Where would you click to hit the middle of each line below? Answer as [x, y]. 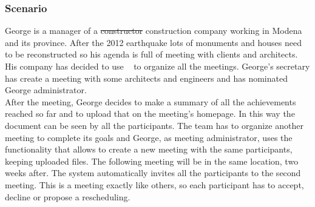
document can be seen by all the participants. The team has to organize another [154, 125]
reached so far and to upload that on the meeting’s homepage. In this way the [150, 113]
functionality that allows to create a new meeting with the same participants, [149, 149]
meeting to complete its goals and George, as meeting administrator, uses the [149, 137]
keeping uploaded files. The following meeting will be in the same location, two [152, 161]
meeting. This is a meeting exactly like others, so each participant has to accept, [154, 184]
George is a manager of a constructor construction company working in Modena [154, 31]
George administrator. [46, 90]
